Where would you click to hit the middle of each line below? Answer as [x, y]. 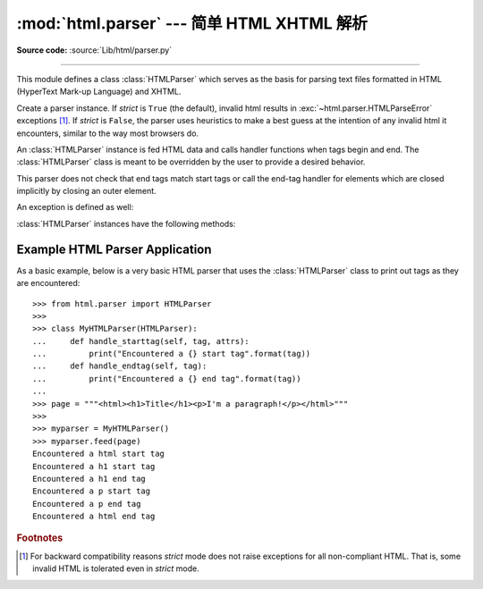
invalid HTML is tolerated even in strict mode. [116, 568]
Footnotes [40, 538]
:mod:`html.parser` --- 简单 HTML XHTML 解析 [192, 23]
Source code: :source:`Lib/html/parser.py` [94, 50]
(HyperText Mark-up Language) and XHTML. [99, 92]
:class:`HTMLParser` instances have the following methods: [126, 223]
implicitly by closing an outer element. [86, 191]
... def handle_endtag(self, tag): [120, 366]
